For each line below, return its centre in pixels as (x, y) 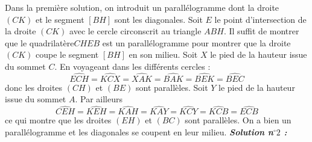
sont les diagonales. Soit (158, 19)
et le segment (60, 19)
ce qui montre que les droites (58, 120)
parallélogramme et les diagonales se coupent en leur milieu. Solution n (139, 131)
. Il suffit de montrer (261, 31)
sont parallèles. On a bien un (238, 120)
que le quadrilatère (40, 42)
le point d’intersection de (260, 19)
